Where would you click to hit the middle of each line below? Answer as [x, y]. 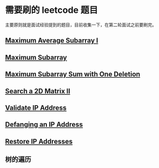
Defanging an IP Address [44, 125]
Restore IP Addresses [39, 141]
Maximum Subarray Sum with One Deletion [73, 74]
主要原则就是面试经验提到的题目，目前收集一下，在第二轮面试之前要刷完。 [81, 25]
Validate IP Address [36, 107]
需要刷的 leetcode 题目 [52, 10]
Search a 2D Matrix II [38, 91]
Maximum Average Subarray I [52, 41]
